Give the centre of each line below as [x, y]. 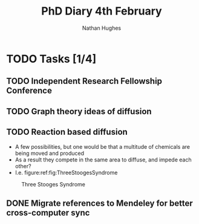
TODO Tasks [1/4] [51, 59]
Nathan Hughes [102, 28]
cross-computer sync [48, 213]
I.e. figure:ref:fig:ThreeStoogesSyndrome [66, 172]
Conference [29, 91]
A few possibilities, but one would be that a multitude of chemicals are [103, 146]
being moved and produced [50, 153]
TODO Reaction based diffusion [67, 132]
